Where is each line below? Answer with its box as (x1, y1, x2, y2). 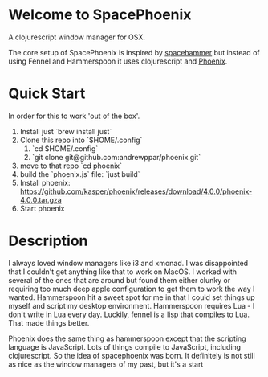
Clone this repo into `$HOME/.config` (19, 135, 143, 145)
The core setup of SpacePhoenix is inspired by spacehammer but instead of (8, 47, 260, 57)
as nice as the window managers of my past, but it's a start (8, 359, 204, 369)
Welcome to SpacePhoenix (8, 6, 192, 24)
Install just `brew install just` (19, 126, 112, 136)
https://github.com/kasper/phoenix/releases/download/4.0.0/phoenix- (19, 186, 253, 196)
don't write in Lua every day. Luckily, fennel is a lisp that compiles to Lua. (8, 309, 250, 319)
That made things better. (8, 318, 90, 327)
